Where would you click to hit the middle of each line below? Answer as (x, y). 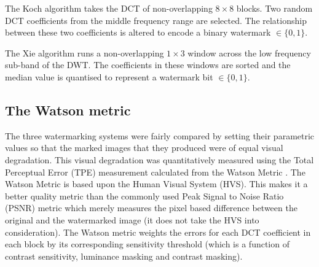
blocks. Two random (274, 8)
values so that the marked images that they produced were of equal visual (144, 148)
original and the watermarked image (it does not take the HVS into (132, 219)
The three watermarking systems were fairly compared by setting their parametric (160, 135)
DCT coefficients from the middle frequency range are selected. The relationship (156, 20)
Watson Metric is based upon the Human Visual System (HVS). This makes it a (156, 184)
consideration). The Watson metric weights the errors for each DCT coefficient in (158, 232)
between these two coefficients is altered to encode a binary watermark (138, 32)
